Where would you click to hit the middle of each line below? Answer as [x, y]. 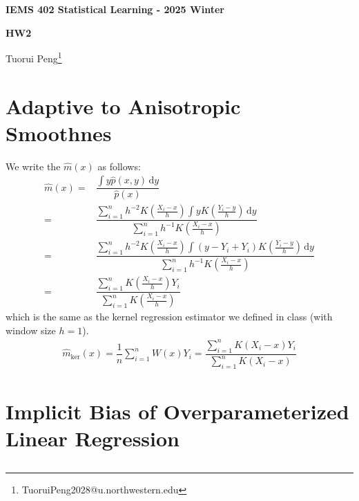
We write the [33, 166]
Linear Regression [93, 438]
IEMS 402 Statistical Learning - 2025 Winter [115, 9]
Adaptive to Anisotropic [123, 106]
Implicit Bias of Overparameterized [177, 411]
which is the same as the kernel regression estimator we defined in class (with [169, 317]
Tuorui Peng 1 [34, 57]
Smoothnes [59, 133]
